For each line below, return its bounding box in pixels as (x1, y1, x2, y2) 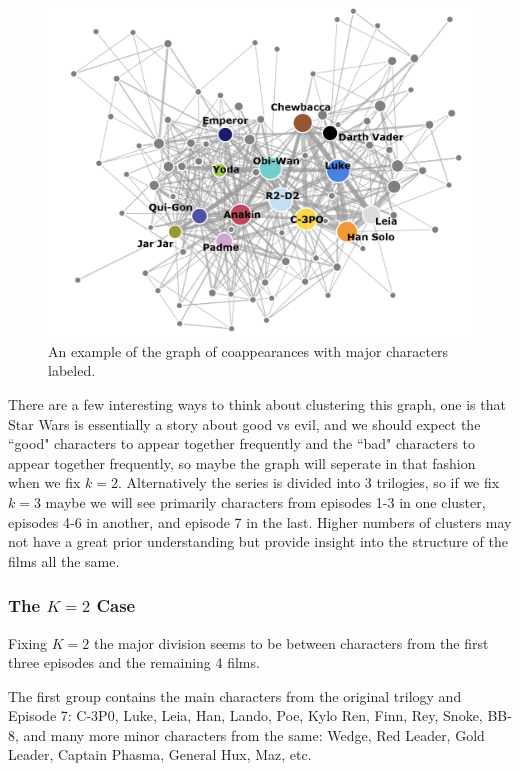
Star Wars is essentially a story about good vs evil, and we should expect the (8, 413, 481, 434)
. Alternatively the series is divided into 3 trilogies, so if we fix (117, 472, 500, 493)
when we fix (8, 472, 81, 493)
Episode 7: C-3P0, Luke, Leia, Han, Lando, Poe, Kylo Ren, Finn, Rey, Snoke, (8, 705, 483, 726)
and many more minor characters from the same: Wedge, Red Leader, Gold (23, 724, 485, 745)
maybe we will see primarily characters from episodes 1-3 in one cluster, (45, 491, 486, 512)
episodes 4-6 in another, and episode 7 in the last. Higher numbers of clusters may (8, 511, 512, 532)
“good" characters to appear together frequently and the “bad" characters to (8, 433, 476, 454)
